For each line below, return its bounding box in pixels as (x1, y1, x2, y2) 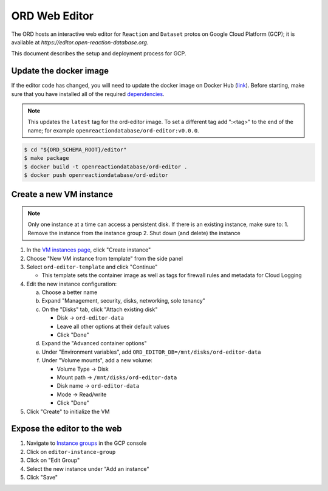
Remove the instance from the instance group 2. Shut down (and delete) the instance (27, 229, 241, 236)
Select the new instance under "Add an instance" (26, 465, 149, 472)
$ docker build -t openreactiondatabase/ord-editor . (24, 163, 188, 170)
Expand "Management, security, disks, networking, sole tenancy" (41, 297, 206, 304)
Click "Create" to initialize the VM (26, 408, 110, 415)
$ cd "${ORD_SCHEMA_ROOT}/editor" (24, 146, 127, 153)
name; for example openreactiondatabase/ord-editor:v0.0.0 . (27, 126, 200, 134)
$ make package (24, 155, 69, 162)
